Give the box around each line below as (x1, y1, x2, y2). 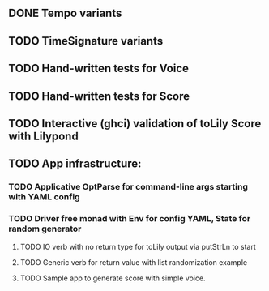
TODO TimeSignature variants (8, 34, 164, 48)
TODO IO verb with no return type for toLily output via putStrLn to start (19, 242, 257, 251)
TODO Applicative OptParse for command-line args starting (8, 182, 249, 193)
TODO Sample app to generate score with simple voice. (19, 273, 206, 283)
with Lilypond (8, 129, 79, 143)
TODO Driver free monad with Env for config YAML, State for (8, 213, 251, 225)
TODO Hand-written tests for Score (8, 89, 190, 103)
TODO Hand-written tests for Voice (8, 62, 189, 75)
